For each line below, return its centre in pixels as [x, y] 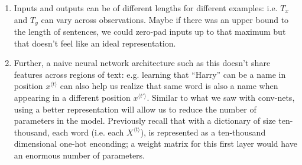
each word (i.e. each [88, 132]
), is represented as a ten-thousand [203, 132]
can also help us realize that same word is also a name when [169, 86]
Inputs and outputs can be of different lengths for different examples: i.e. [146, 8]
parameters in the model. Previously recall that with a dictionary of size [145, 121]
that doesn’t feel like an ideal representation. [95, 43]
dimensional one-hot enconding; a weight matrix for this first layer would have [155, 143]
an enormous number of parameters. [79, 155]
